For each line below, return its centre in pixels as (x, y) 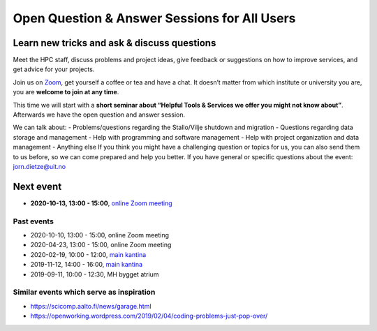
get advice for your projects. (54, 69)
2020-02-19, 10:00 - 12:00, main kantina (88, 254)
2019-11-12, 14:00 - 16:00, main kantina (87, 265)
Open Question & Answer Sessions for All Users (154, 18)
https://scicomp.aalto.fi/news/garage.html (91, 306)
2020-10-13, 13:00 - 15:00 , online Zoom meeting (101, 203)
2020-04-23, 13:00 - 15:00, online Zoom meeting (101, 245)
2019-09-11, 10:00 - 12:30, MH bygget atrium (95, 274)
